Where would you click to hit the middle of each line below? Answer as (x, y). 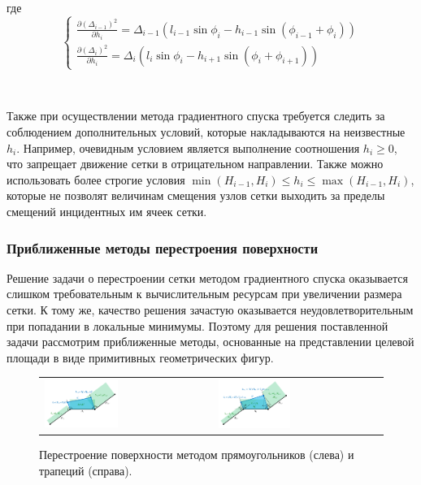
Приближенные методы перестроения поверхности (163, 247)
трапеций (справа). (86, 470)
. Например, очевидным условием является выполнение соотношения (188, 147)
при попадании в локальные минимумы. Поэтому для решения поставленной (197, 325)
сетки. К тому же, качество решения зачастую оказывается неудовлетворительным (210, 310)
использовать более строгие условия (96, 179)
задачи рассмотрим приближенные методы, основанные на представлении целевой (210, 342)
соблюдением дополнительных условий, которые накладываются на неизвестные (206, 132)
